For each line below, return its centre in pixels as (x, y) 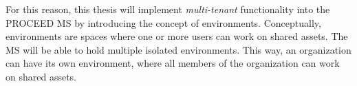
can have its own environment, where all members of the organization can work (173, 63)
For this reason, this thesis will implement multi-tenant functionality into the (168, 9)
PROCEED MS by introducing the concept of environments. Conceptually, (163, 22)
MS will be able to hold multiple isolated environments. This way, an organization (178, 49)
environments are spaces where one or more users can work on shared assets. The (177, 36)
